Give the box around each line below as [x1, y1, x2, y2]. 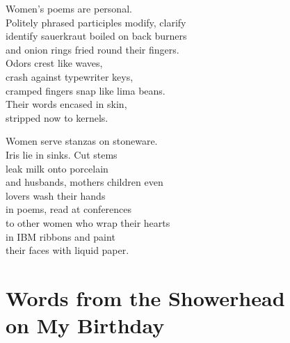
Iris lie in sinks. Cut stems [6, 147, 118, 161]
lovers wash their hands [6, 188, 106, 202]
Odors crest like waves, [6, 56, 103, 70]
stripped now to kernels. [6, 110, 108, 125]
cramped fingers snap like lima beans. [6, 83, 166, 97]
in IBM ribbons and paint [6, 229, 115, 244]
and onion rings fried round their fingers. [6, 42, 179, 56]
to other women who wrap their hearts [6, 215, 170, 230]
